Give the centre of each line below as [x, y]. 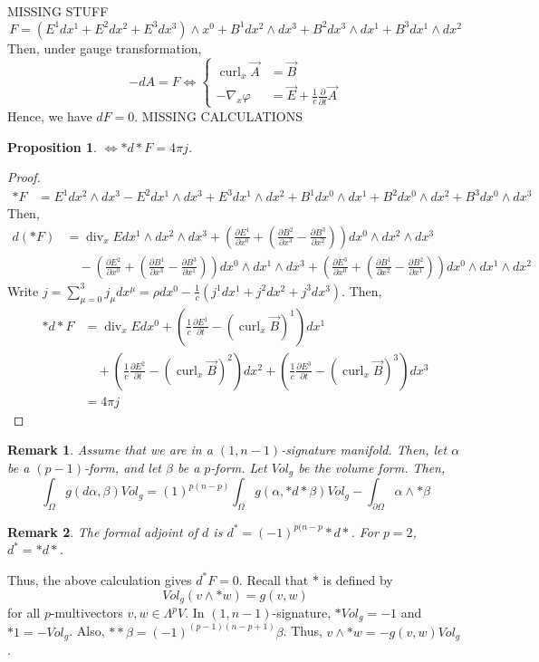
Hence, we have [50, 115]
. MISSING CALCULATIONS [218, 115]
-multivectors [87, 612]
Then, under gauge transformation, [105, 48]
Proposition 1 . [52, 146]
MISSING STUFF [58, 11]
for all [24, 612]
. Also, [87, 631]
